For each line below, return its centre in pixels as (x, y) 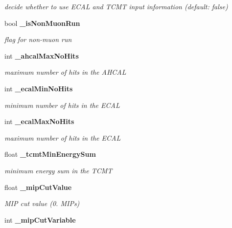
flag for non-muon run (38, 39)
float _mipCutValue (38, 187)
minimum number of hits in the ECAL (62, 105)
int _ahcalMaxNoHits (42, 55)
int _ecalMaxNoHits (39, 121)
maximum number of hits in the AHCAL (65, 72)
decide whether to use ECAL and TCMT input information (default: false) (116, 6)
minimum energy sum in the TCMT (58, 170)
